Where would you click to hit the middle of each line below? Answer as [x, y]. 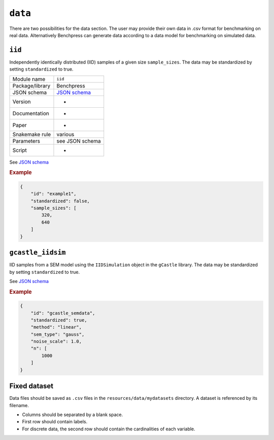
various [65, 134]
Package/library [31, 85]
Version [22, 102]
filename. [19, 405]
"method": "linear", [56, 327]
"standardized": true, [59, 320]
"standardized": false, [60, 201]
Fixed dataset [31, 386]
